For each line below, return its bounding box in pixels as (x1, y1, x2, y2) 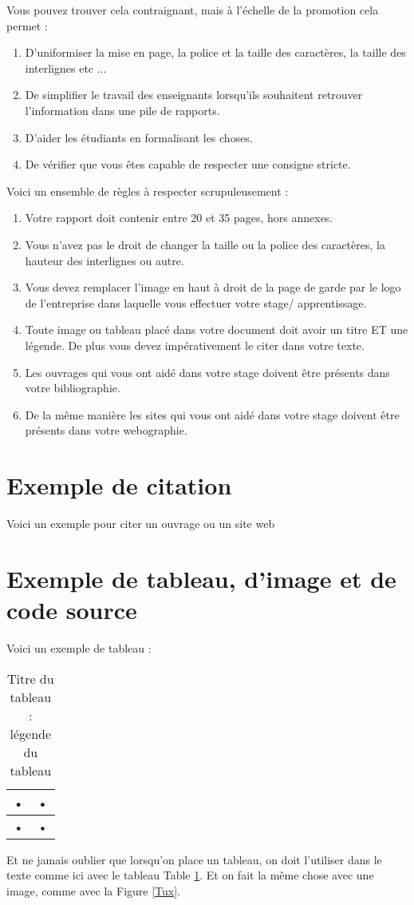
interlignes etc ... (25, 59, 107, 76)
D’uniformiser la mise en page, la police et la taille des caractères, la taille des (25, 44, 406, 61)
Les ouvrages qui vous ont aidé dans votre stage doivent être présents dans (25, 363, 390, 380)
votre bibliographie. (25, 379, 120, 396)
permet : (6, 17, 48, 34)
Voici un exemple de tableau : (6, 639, 152, 656)
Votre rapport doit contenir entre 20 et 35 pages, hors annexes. (25, 209, 333, 226)
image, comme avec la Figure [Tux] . (6, 882, 180, 899)
